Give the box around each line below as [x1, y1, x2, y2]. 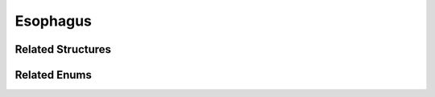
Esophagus [14, 12, 93, 30]
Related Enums [14, 68, 92, 82]
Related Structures [14, 42, 112, 56]
